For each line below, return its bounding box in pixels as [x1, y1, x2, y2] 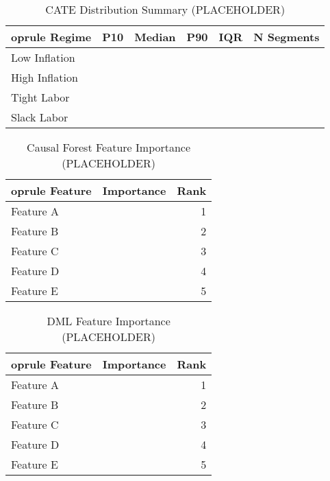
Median [134, 29, 176, 45]
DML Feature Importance [47, 313, 170, 329]
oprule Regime [11, 29, 92, 45]
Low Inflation [11, 49, 75, 65]
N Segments [253, 29, 320, 45]
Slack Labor [11, 109, 68, 125]
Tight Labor [11, 89, 70, 105]
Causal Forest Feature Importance [27, 139, 191, 155]
